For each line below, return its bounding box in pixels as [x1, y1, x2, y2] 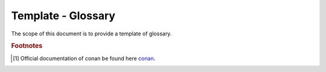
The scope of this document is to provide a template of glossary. [11, 30, 172, 37]
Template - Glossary [11, 9, 116, 22]
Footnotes [11, 42, 43, 50]
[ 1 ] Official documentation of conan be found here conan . [13, 55, 156, 62]
